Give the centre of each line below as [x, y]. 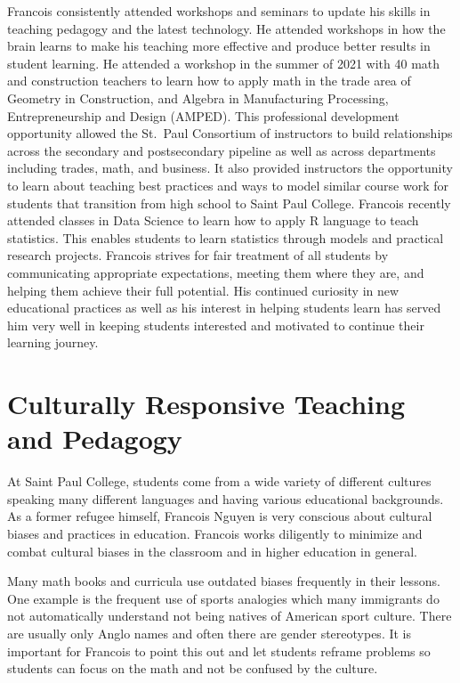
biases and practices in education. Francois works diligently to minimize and [215, 533]
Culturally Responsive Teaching [206, 404]
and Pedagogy [95, 439]
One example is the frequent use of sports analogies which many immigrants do [223, 598]
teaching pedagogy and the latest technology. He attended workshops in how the [226, 28]
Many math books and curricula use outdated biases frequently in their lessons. [224, 581]
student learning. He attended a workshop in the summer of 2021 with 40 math [224, 63]
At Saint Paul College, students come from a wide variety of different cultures [219, 481]
